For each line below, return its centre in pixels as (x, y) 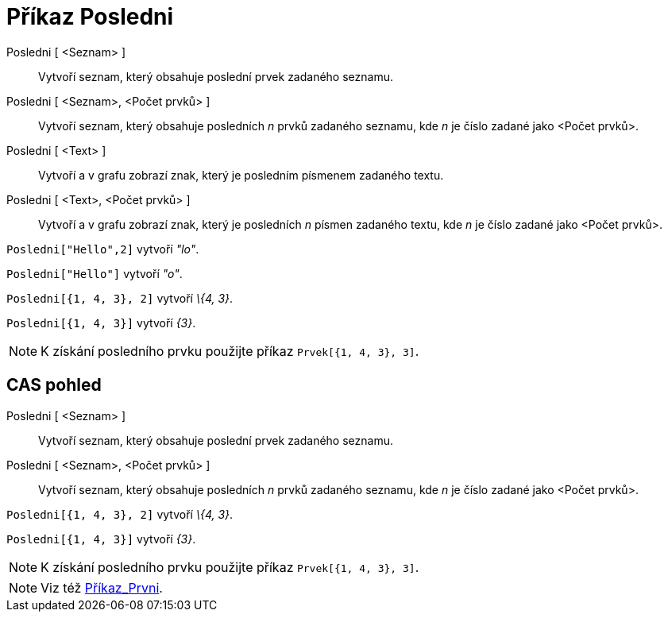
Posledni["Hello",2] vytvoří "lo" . (103, 249)
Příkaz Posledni (90, 17)
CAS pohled (54, 385)
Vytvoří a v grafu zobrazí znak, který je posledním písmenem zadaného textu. (241, 175)
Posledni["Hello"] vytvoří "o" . (95, 273)
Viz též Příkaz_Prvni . (102, 587)
